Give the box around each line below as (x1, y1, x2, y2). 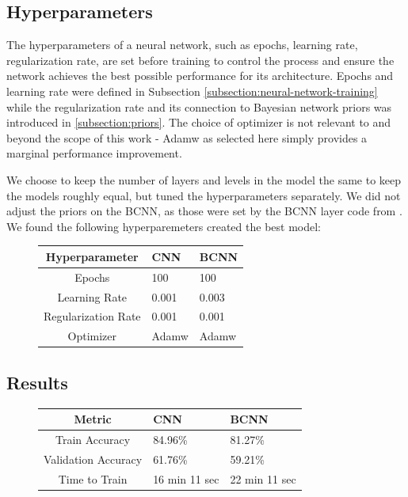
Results (6, 370, 68, 394)
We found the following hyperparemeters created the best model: (6, 218, 321, 234)
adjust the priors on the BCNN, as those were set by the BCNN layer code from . (6, 203, 402, 219)
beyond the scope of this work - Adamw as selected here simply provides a (6, 129, 368, 146)
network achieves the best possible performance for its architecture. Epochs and (6, 67, 394, 84)
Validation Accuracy (44, 450, 143, 467)
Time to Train (58, 470, 128, 487)
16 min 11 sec (153, 470, 219, 487)
